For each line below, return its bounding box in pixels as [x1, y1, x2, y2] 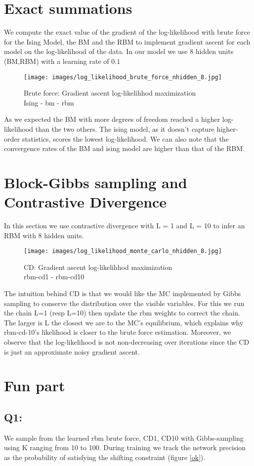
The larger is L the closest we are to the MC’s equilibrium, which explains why [4, 317, 244, 327]
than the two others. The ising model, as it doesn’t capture [35, 123, 214, 134]
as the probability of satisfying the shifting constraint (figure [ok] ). [4, 452, 206, 462]
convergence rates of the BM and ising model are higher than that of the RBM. [4, 143, 245, 154]
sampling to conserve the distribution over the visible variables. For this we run [4, 298, 245, 308]
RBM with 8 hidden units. [4, 230, 84, 240]
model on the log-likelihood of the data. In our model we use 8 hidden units [4, 46, 234, 56]
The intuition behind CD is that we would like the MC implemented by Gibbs [4, 288, 241, 299]
